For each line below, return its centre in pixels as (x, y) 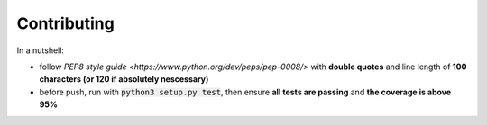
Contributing (65, 23)
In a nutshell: (41, 50)
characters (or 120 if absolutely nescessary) (124, 79)
